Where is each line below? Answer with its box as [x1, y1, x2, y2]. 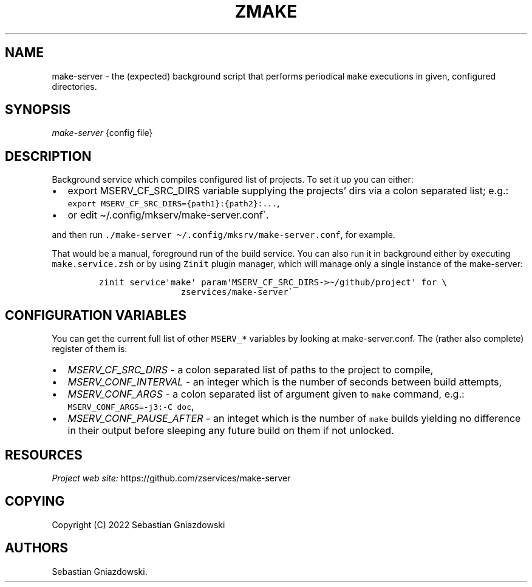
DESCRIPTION [5, 148, 92, 164]
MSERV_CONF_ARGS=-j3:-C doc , [67, 400, 194, 413]
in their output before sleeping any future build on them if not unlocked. [67, 424, 394, 437]
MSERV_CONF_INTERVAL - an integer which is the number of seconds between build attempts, [67, 376, 502, 389]
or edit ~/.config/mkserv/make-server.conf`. [67, 209, 269, 222]
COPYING [5, 494, 65, 509]
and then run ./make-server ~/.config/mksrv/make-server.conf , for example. [52, 229, 395, 240]
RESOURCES [5, 447, 83, 463]
